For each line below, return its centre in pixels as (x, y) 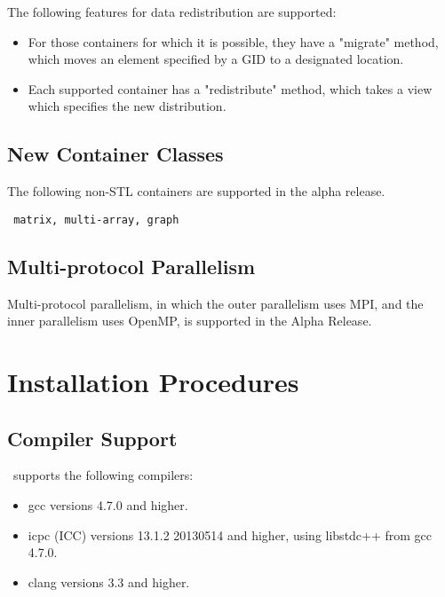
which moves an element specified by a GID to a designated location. (216, 59)
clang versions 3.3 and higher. (109, 581)
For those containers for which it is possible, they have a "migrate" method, (233, 41)
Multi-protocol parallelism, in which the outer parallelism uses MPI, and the (215, 303)
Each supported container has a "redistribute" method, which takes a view (230, 88)
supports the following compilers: (103, 475)
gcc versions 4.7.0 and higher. (108, 504)
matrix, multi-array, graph (96, 220)
